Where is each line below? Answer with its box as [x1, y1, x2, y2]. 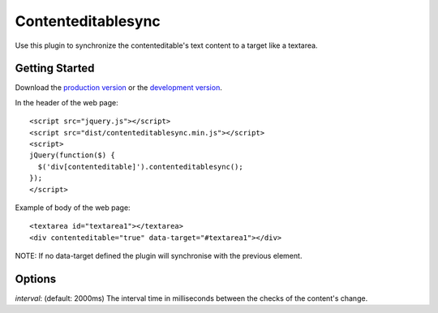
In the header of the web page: [15, 97, 119, 107]
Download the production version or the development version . [15, 83, 222, 92]
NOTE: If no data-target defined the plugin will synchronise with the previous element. [15, 251, 303, 261]
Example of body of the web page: [15, 203, 131, 212]
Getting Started [15, 62, 95, 75]
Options [15, 272, 57, 285]
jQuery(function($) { [29, 151, 115, 160]
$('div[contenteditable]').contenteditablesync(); [37, 162, 243, 171]
